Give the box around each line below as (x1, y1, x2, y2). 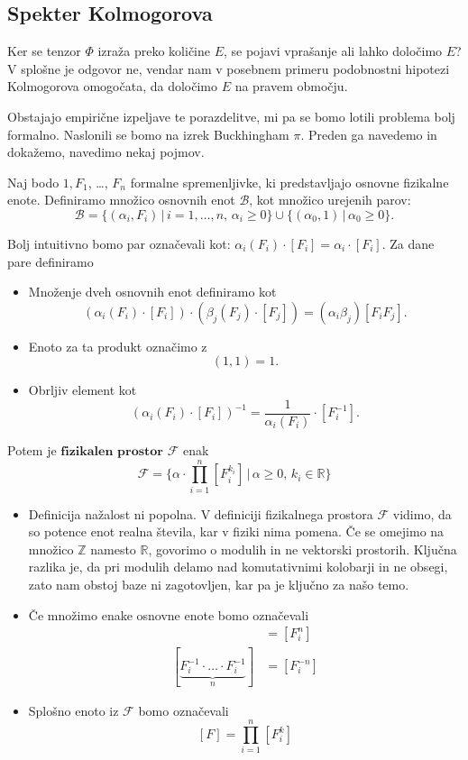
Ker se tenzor (7, 41, 81, 60)
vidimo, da (392, 504, 452, 523)
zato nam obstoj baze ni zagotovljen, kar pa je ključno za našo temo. (28, 575, 409, 594)
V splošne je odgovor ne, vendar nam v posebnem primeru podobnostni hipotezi (7, 59, 450, 78)
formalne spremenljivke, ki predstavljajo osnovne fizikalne (130, 172, 449, 191)
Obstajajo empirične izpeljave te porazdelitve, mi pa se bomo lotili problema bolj (7, 106, 455, 125)
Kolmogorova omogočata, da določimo (7, 77, 217, 96)
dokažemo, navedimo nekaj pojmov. (7, 142, 205, 161)
